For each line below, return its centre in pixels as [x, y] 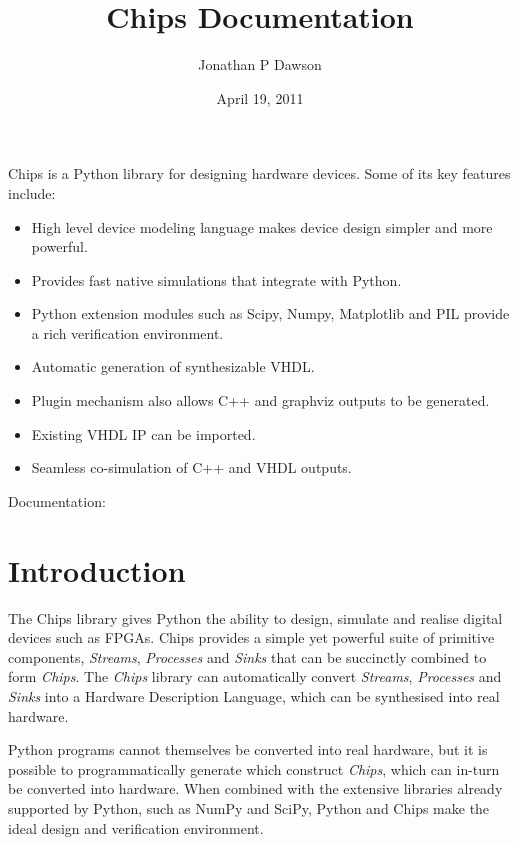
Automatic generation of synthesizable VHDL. [173, 366]
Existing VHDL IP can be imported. [143, 433]
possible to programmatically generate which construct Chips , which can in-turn [254, 768]
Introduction [97, 569]
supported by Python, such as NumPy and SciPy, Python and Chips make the [249, 807]
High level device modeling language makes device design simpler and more [262, 226]
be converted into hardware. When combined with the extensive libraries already [255, 788]
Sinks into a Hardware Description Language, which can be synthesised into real [254, 695]
